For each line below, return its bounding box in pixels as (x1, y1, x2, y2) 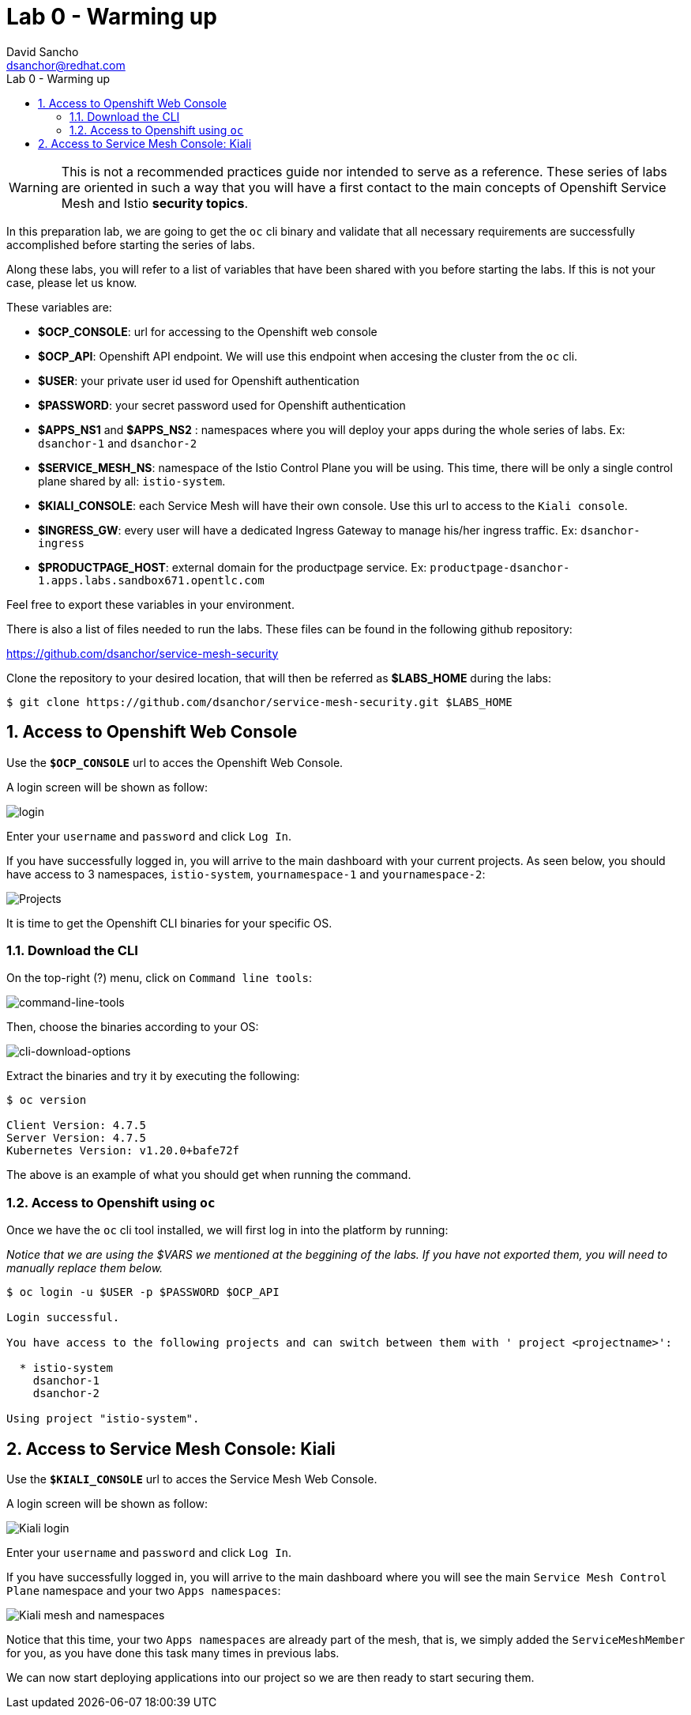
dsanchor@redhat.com (6, 58, 126, 72)
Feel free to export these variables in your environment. (6, 597, 295, 611)
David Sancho (6, 44, 79, 59)
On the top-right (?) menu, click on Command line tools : (6, 971, 312, 985)
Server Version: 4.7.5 (6, 1131, 147, 1145)
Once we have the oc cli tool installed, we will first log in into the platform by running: (6, 1223, 449, 1237)
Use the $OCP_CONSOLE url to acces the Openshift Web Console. (6, 755, 344, 769)
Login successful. (6, 1311, 120, 1324)
